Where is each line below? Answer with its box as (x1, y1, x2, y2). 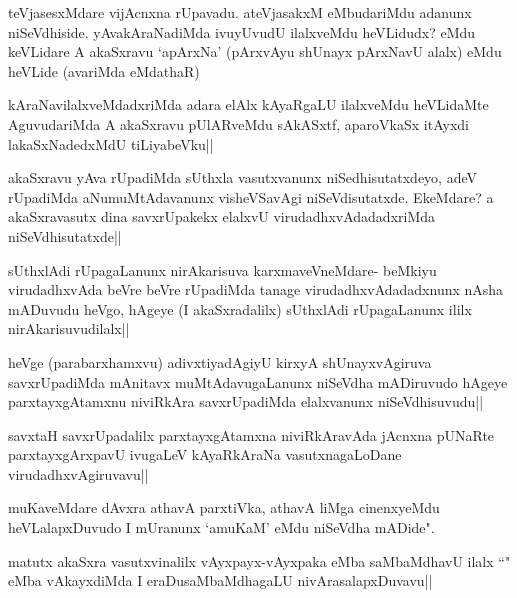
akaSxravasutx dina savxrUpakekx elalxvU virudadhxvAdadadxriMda (8, 206, 436, 227)
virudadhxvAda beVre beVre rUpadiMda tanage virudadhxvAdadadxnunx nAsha (8, 279, 504, 300)
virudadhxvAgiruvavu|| (8, 463, 149, 484)
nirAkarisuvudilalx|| (8, 318, 130, 339)
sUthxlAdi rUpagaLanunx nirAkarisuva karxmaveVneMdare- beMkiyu (8, 259, 437, 280)
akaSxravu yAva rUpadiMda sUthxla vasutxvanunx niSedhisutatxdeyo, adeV (8, 167, 478, 188)
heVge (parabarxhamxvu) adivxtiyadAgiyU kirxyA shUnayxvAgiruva (8, 351, 432, 372)
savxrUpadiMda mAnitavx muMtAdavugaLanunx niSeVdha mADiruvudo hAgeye (8, 371, 508, 392)
